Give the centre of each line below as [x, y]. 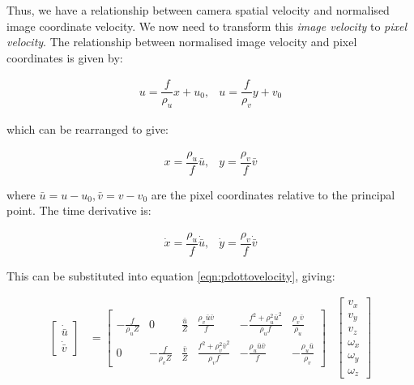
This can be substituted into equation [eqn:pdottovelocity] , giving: [171, 275]
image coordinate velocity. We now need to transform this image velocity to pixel [207, 26]
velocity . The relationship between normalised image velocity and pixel [182, 42]
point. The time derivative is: [79, 210]
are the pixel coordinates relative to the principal [273, 194]
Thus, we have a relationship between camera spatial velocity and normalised [198, 10]
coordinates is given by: [65, 57]
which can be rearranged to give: [88, 129]
